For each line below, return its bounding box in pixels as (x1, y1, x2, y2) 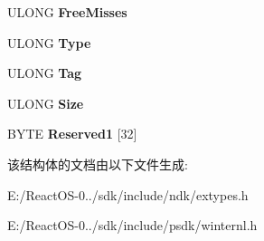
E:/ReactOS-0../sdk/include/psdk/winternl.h (7, 216, 258, 235)
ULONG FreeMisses (7, 3, 127, 21)
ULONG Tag (7, 63, 82, 82)
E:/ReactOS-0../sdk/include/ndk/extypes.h (7, 185, 249, 204)
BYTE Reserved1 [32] (7, 124, 137, 143)
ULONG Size (7, 93, 84, 112)
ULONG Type (7, 33, 91, 52)
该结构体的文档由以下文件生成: (7, 154, 188, 173)
